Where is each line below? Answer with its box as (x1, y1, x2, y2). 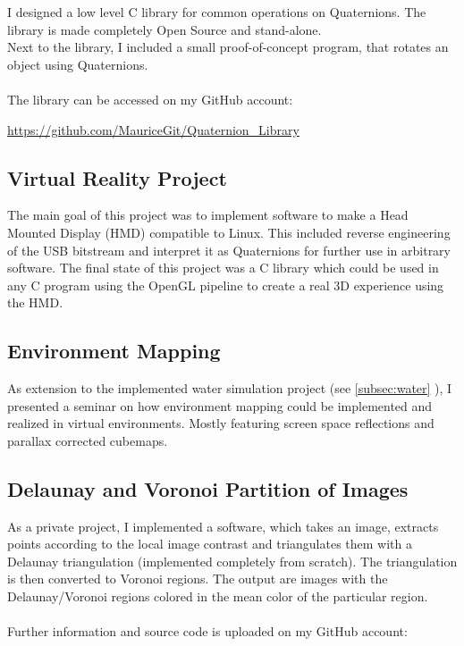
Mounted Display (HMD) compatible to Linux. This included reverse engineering (7, 222, 451, 241)
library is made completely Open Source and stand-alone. (7, 20, 322, 38)
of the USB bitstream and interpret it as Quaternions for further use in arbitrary (7, 240, 451, 259)
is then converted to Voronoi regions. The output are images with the (7, 569, 388, 588)
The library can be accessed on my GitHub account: (7, 89, 293, 108)
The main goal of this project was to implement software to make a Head (7, 206, 409, 224)
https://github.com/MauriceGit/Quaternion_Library (7, 120, 299, 138)
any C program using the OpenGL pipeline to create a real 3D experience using (7, 275, 444, 294)
